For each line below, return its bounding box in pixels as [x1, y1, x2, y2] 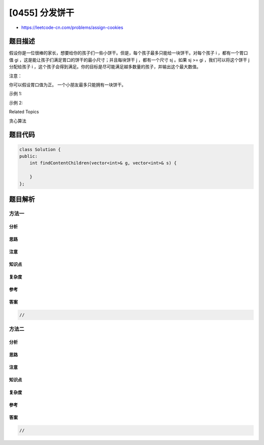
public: [19, 153, 38, 159]
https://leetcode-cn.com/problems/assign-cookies [21, 25, 123, 30]
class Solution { [19, 147, 61, 152]
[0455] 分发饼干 [9, 7, 74, 18]
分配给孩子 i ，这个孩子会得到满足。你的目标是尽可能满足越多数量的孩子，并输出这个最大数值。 [9, 64, 201, 70]
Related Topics [9, 109, 39, 115]
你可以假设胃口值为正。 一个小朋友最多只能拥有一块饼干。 [9, 82, 126, 88]
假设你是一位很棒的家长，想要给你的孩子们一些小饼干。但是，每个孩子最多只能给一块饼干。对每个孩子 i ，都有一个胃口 [9, 50, 248, 56]
